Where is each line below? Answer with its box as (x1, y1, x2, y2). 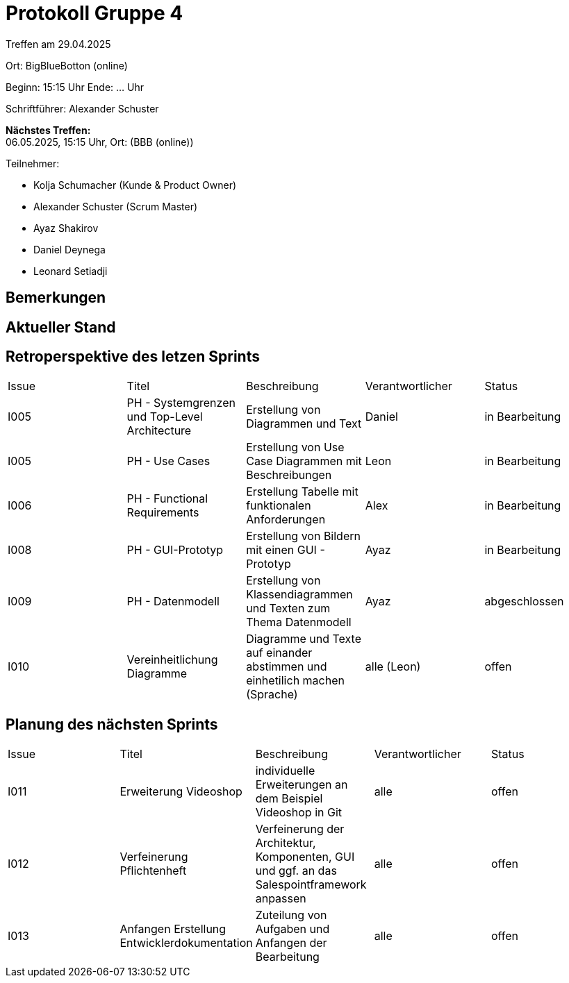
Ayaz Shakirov (33, 221, 99, 234)
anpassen (255, 891, 306, 906)
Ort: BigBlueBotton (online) (6, 59, 128, 72)
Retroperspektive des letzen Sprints (6, 348, 260, 366)
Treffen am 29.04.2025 (6, 37, 111, 50)
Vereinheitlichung (126, 653, 218, 667)
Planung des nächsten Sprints (6, 715, 218, 733)
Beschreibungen (246, 468, 332, 482)
